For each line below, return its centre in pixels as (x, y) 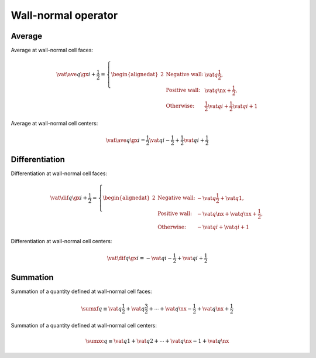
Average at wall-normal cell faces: (52, 50)
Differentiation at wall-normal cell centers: (61, 241)
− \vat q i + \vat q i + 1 (223, 227)
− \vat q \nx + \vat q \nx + (227, 214)
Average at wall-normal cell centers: (54, 123)
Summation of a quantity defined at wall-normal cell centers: (84, 326)
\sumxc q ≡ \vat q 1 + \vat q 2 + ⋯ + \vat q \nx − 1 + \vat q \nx (157, 341)
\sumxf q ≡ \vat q (102, 308)
